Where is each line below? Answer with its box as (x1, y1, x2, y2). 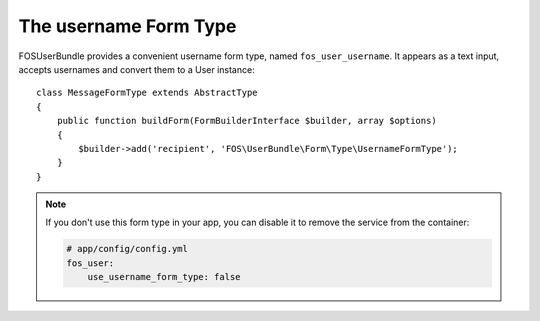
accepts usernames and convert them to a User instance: (18, 63, 255, 75)
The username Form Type (18, 15, 237, 37)
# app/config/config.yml (66, 243, 189, 255)
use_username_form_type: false (87, 271, 241, 283)
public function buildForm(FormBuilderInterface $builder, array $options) (56, 115, 437, 127)
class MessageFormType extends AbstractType (36, 87, 259, 99)
